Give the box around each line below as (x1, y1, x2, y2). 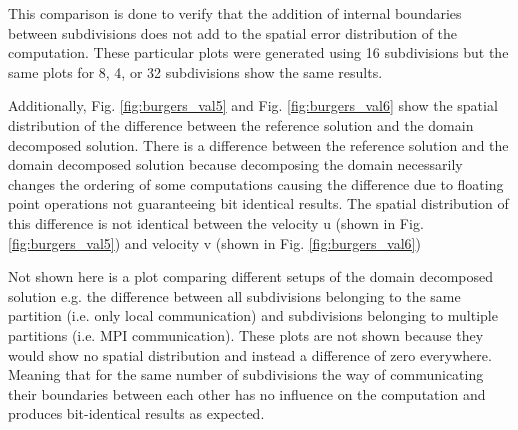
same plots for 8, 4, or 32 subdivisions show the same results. (8, 61, 383, 82)
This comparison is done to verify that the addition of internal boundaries (8, 3, 462, 23)
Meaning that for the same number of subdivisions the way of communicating (8, 364, 484, 385)
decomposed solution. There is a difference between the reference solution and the (8, 134, 509, 155)
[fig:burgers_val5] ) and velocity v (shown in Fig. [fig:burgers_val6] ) (8, 232, 421, 253)
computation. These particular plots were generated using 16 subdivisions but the (8, 42, 509, 63)
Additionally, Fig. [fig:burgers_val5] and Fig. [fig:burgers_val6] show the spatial (8, 95, 498, 116)
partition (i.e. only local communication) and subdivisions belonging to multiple (8, 305, 498, 326)
